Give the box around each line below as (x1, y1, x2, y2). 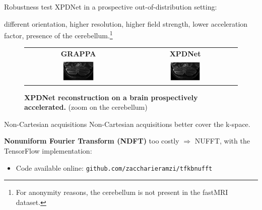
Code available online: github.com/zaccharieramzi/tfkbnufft (16, 162, 213, 173)
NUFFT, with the (194, 135, 250, 146)
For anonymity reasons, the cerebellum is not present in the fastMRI (16, 187, 228, 197)
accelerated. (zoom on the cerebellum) (24, 102, 148, 112)
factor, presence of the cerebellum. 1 (4, 29, 113, 40)
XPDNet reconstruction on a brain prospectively (24, 92, 198, 102)
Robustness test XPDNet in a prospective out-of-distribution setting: (4, 2, 217, 12)
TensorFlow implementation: (4, 145, 92, 156)
